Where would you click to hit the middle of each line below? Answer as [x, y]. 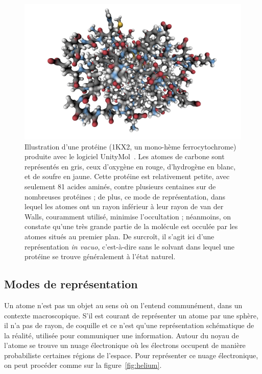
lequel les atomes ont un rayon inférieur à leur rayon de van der [124, 206]
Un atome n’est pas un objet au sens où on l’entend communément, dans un [123, 305]
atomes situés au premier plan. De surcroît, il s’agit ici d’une [120, 236]
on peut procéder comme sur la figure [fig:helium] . [83, 365]
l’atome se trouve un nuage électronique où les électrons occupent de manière [125, 345]
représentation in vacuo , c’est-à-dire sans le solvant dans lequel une [129, 246]
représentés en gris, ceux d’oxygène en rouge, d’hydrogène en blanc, [130, 166]
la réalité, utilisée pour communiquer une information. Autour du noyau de [122, 335]
